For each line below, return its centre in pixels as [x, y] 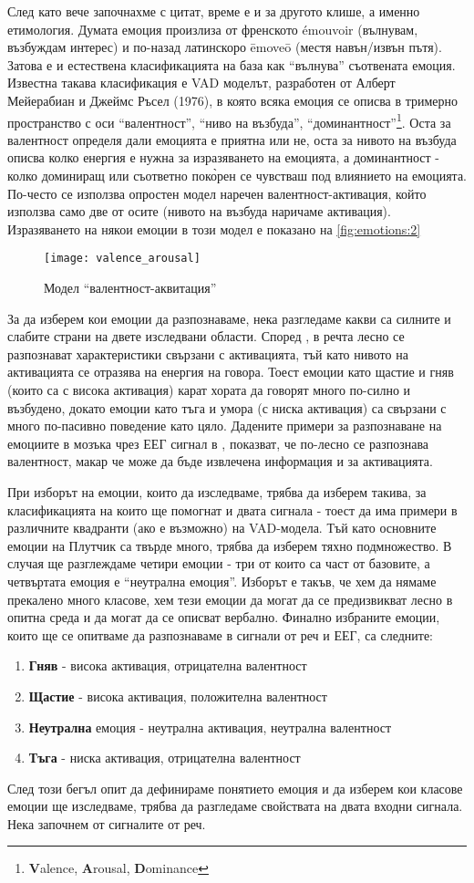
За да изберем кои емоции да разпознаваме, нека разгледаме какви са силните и [229, 318]
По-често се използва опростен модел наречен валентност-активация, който [217, 193]
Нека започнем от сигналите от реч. [107, 823]
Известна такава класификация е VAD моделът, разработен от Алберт [201, 83]
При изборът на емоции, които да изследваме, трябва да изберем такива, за [217, 491]
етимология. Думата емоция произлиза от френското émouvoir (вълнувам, [213, 29]
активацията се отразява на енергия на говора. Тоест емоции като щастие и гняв [231, 372]
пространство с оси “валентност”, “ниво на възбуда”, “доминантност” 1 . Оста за [229, 120]
